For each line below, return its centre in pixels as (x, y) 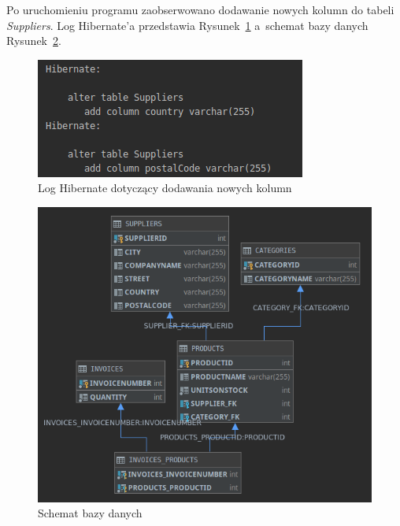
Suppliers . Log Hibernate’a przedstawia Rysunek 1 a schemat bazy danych (187, 25)
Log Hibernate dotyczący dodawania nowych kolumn (165, 188)
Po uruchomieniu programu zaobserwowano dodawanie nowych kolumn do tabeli (200, 9)
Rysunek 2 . (34, 41)
